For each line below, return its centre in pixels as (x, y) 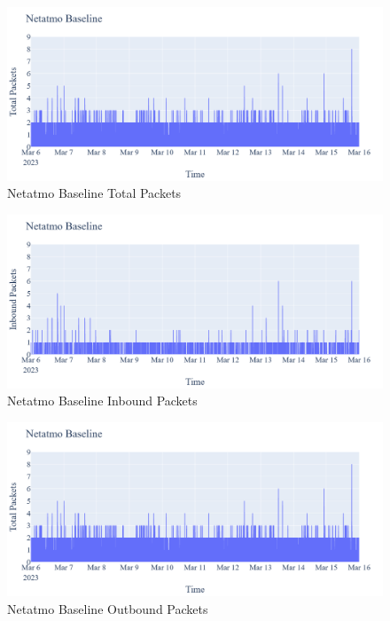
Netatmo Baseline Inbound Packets (102, 401)
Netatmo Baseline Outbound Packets (108, 608)
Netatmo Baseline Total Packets (94, 193)
